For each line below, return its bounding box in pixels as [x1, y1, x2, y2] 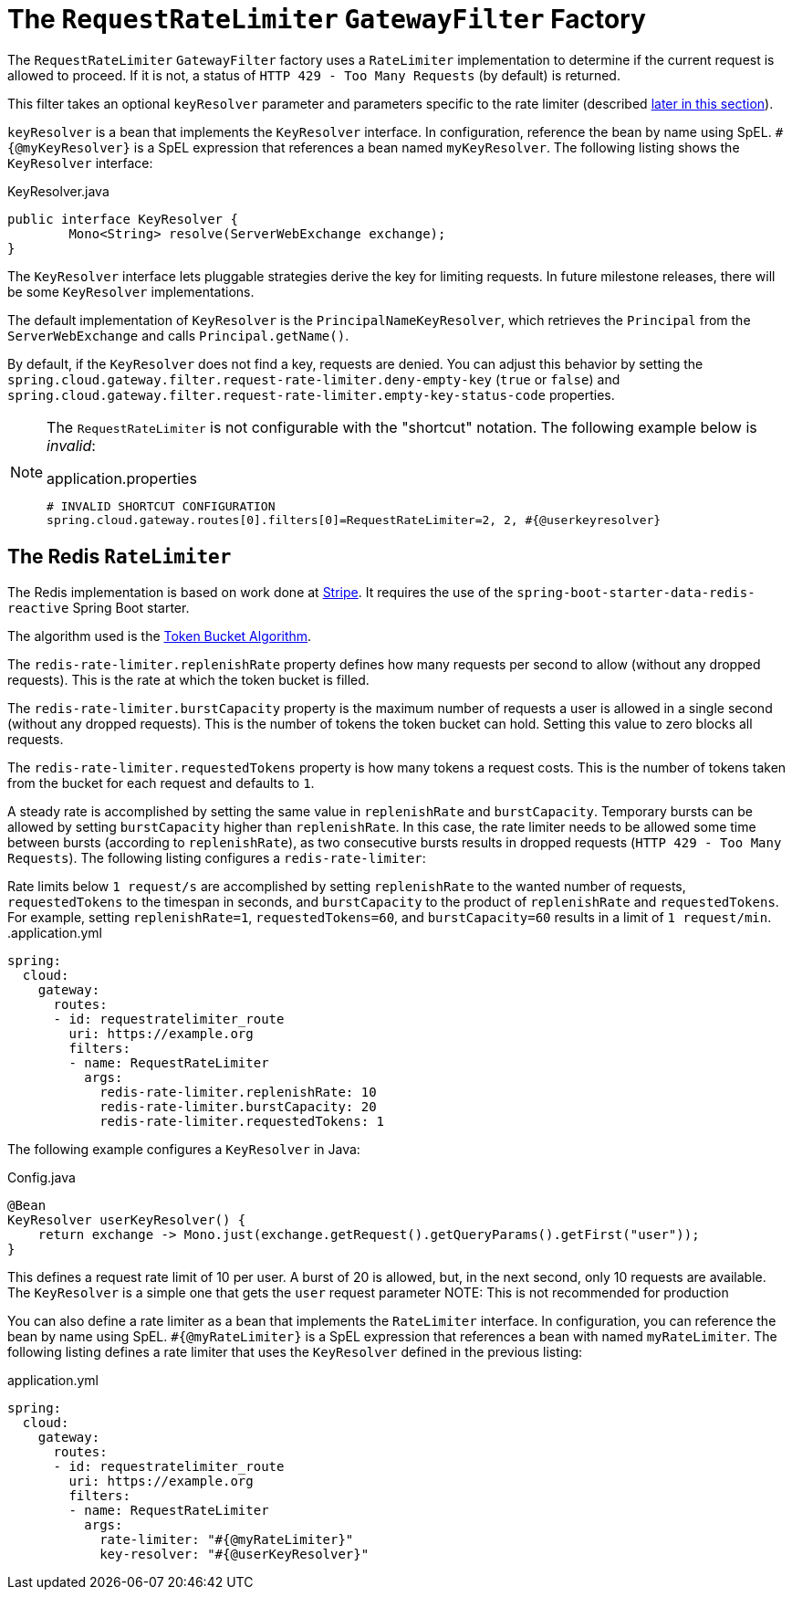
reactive [7, 600, 69, 615]
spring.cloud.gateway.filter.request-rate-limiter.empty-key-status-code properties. [7, 386, 615, 403]
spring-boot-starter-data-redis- [516, 584, 756, 600]
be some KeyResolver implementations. [7, 283, 255, 299]
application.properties [47, 468, 197, 488]
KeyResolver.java [7, 183, 109, 199]
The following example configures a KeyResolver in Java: [7, 1140, 360, 1157]
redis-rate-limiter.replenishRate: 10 [99, 1084, 377, 1099]
